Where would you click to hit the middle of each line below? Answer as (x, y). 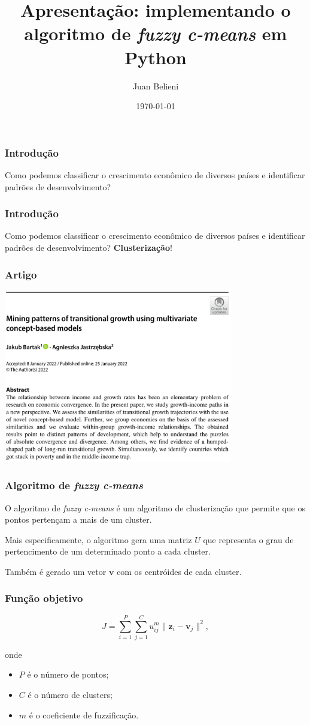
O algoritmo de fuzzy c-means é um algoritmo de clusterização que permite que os (155, 507)
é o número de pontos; (68, 674)
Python (156, 57)
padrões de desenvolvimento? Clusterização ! (89, 247)
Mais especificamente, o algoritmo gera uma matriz (98, 539)
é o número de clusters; (70, 695)
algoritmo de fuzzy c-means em (156, 34)
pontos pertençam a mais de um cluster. (78, 519)
